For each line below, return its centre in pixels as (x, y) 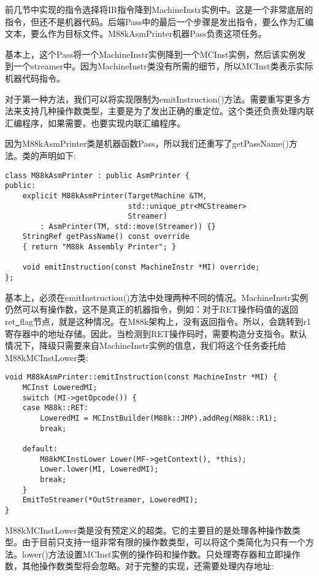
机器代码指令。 (35, 78)
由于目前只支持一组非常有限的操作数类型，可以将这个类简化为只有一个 (163, 542)
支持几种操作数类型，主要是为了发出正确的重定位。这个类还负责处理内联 (168, 111)
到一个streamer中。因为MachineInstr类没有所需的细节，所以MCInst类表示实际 (159, 66)
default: (40, 449)
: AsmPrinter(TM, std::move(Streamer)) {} (128, 226)
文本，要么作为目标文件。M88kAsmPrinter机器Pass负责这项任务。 (136, 33)
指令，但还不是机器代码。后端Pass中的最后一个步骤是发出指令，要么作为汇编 (159, 21)
